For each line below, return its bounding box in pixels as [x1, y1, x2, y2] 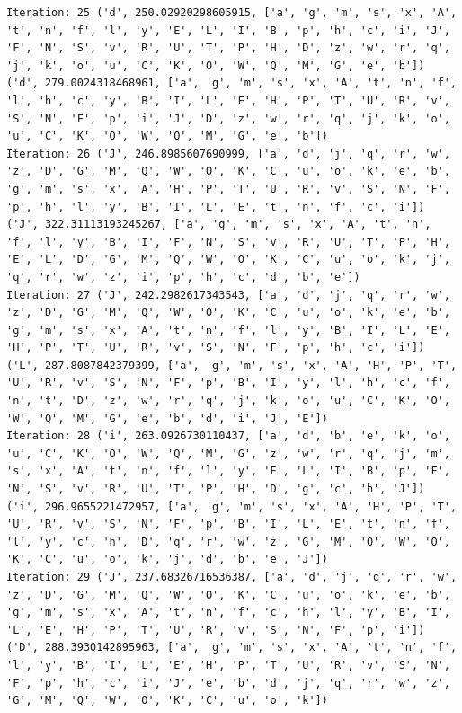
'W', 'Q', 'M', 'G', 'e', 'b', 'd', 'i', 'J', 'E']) [6, 411, 328, 425]
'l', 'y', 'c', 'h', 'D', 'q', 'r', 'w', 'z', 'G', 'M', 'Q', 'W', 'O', [6, 535, 450, 548]
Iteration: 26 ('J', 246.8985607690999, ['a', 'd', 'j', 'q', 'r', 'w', [6, 147, 450, 160]
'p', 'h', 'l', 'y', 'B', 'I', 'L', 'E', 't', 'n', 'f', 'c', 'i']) [6, 200, 425, 213]
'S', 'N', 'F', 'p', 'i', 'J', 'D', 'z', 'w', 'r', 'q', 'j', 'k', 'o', [6, 112, 450, 125]
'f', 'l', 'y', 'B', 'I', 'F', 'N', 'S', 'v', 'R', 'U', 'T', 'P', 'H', [6, 235, 450, 248]
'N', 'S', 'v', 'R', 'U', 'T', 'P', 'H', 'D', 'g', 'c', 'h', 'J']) [6, 483, 425, 496]
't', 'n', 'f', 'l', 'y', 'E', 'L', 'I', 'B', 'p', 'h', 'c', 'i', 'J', [6, 23, 450, 37]
